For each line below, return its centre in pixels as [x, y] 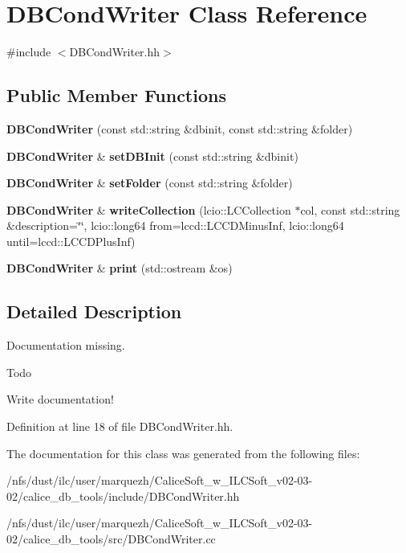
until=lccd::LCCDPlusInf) [71, 241]
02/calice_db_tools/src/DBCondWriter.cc [111, 539]
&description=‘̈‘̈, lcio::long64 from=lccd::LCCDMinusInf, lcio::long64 [175, 225]
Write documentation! [60, 399]
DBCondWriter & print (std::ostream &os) [120, 268]
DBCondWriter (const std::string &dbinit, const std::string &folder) [180, 128]
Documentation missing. [66, 345]
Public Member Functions [116, 95]
